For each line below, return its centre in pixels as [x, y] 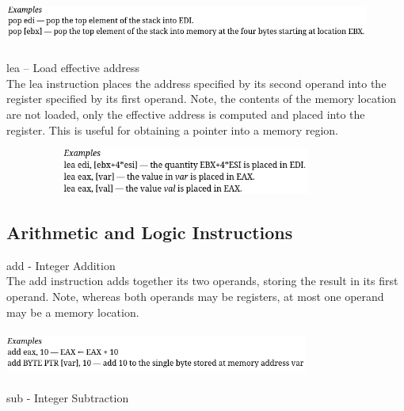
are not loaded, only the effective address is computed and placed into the [186, 114]
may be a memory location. [73, 312]
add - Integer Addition [61, 265]
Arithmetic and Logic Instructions [150, 232]
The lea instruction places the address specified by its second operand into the [196, 83]
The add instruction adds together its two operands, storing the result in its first [202, 281]
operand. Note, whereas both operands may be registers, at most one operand [195, 296]
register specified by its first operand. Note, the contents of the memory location [202, 99]
